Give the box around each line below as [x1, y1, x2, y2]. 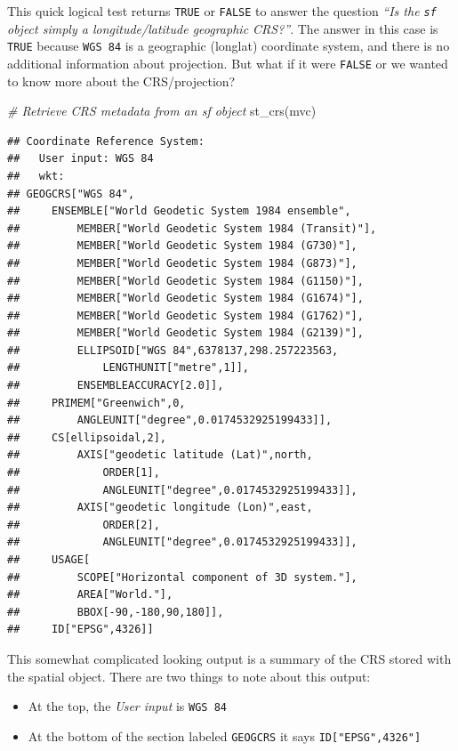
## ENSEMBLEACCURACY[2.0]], [7, 379, 224, 392]
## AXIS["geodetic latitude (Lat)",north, [7, 448, 313, 462]
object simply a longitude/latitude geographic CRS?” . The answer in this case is [7, 19, 438, 37]
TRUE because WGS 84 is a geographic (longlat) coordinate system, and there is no [7, 36, 450, 55]
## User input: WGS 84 [7, 152, 154, 166]
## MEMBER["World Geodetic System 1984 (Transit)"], [7, 222, 377, 235]
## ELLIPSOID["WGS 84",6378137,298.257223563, [7, 343, 339, 357]
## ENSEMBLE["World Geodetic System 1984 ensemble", [7, 205, 351, 218]
